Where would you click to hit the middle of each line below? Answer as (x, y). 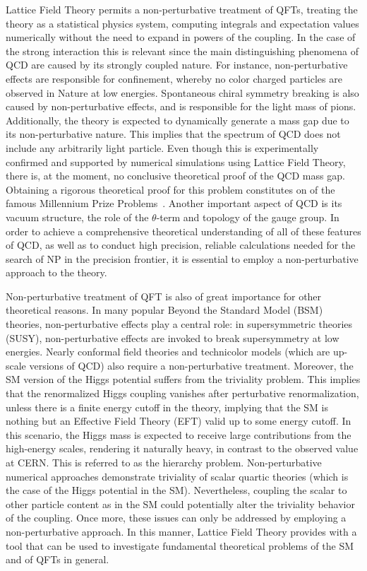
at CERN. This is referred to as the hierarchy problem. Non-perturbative (164, 462)
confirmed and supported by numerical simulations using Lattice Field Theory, (176, 161)
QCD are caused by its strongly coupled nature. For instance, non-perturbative (177, 65)
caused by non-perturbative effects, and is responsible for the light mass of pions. (181, 106)
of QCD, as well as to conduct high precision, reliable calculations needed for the (181, 245)
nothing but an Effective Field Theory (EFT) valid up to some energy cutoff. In (179, 421)
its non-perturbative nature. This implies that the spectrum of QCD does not (173, 134)
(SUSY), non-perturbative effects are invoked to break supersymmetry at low (173, 337)
